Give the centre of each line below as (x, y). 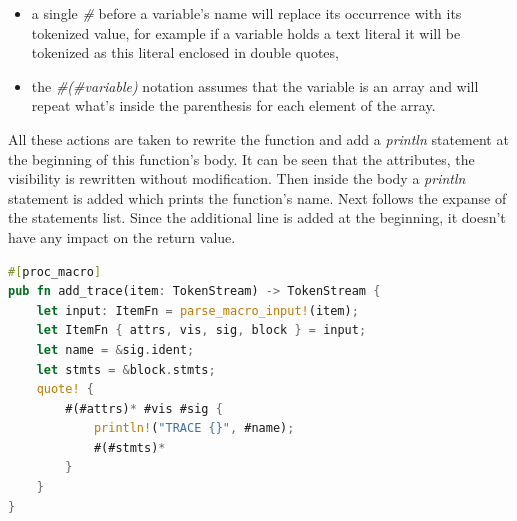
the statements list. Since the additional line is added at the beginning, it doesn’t (257, 217)
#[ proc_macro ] (55, 271)
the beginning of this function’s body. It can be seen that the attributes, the (241, 158)
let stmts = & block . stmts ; (126, 369)
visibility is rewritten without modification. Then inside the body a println (237, 178)
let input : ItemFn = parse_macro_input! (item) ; (197, 310)
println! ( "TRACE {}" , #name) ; (194, 428)
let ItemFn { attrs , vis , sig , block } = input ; (201, 330)
